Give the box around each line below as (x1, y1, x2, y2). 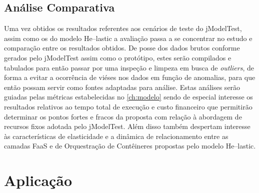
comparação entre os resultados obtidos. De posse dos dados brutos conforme (4, 42, 240, 53)
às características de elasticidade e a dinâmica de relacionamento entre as (4, 130, 228, 141)
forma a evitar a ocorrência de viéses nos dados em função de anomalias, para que (4, 72, 255, 82)
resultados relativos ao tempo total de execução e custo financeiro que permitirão (4, 101, 252, 111)
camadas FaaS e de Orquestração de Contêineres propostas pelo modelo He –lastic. (4, 140, 256, 151)
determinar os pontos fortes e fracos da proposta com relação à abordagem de (4, 111, 242, 121)
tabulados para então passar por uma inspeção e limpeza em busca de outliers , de (4, 62, 254, 72)
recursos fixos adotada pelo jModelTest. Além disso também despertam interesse (4, 121, 250, 131)
